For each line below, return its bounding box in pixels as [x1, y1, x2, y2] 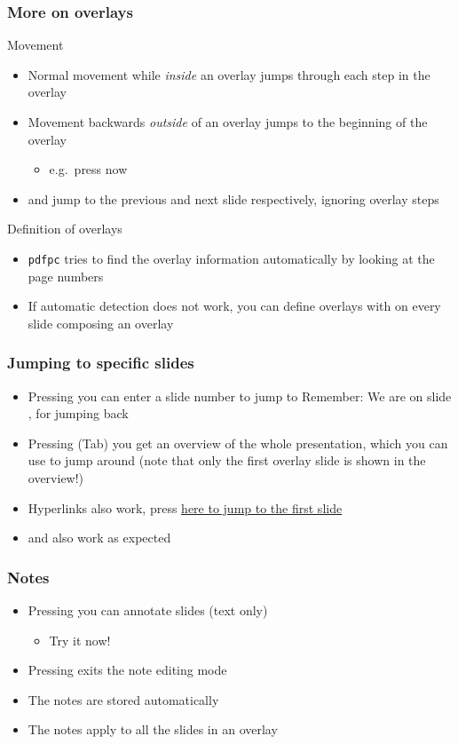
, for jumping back [28, 404, 129, 423]
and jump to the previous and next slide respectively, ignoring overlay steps [28, 189, 439, 208]
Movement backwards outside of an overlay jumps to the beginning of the [28, 113, 428, 131]
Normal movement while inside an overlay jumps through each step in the [28, 65, 430, 83]
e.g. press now [49, 160, 128, 178]
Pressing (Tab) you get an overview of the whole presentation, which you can [28, 433, 448, 452]
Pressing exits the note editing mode [28, 661, 227, 679]
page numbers [28, 266, 104, 285]
